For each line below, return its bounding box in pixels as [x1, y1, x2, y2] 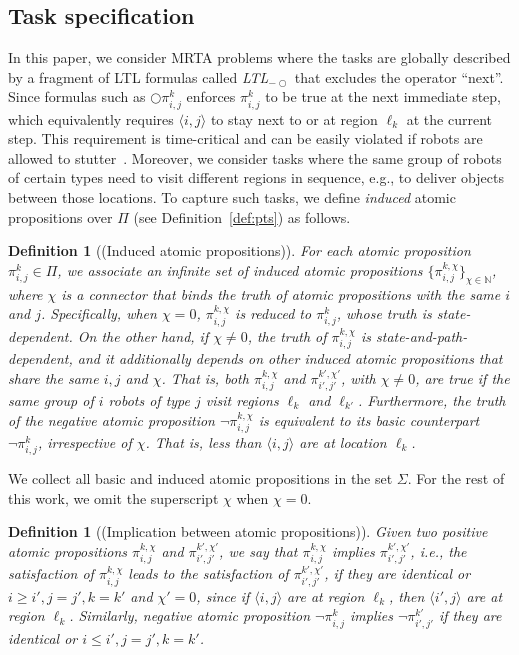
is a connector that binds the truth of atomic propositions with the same [61, 283, 501, 304]
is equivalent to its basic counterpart [258, 409, 480, 430]
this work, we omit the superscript [8, 487, 219, 508]
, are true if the [415, 367, 510, 388]
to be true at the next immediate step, [265, 86, 502, 107]
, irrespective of [37, 431, 132, 452]
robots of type [108, 389, 190, 410]
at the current [406, 108, 492, 129]
